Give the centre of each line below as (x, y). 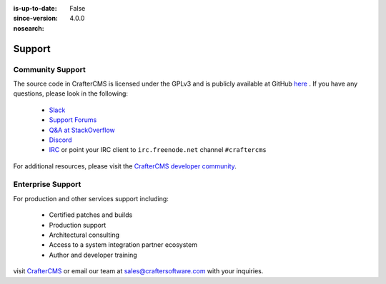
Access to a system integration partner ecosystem (123, 245)
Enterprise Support (47, 184)
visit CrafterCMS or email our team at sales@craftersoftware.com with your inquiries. (138, 271)
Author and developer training (93, 255)
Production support (78, 225)
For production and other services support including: (91, 198)
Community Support (49, 69)
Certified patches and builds (91, 215)
